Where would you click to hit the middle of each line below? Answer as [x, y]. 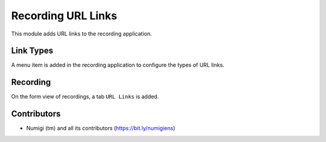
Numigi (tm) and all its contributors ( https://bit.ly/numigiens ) [101, 128]
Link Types [32, 51]
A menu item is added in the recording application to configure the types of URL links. [118, 65]
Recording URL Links [64, 16]
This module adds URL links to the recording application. [81, 34]
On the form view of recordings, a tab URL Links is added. [85, 97]
